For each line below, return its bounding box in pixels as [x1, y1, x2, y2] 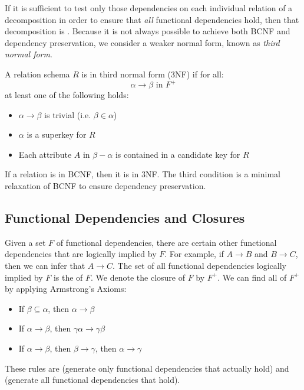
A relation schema [5, 67, 70, 80]
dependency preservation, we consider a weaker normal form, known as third [5, 36, 280, 48]
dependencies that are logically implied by [5, 248, 157, 260]
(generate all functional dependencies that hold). [5, 373, 180, 386]
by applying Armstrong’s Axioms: [5, 282, 127, 295]
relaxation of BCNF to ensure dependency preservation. [5, 180, 206, 192]
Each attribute [18, 148, 72, 160]
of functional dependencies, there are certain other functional [56, 236, 277, 248]
